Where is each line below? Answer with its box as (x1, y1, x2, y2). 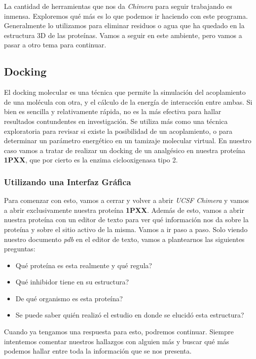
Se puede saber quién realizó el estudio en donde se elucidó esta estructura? (15, 310, 244, 320)
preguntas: (4, 243, 36, 254)
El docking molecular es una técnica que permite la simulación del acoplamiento (4, 87, 246, 97)
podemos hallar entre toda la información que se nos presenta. (4, 346, 192, 356)
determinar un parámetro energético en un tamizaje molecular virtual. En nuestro (4, 135, 252, 146)
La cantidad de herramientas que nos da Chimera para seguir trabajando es (4, 1, 232, 11)
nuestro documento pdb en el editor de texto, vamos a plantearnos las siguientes (4, 234, 245, 244)
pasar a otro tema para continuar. (4, 40, 107, 50)
